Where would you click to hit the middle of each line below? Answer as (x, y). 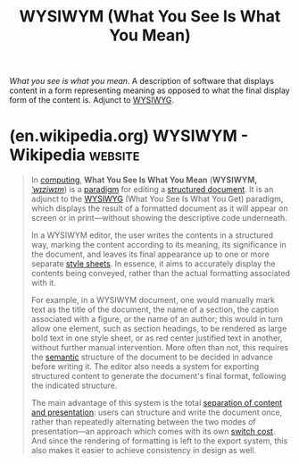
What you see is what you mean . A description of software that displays (142, 81)
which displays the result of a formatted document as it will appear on (159, 208)
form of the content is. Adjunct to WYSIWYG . (91, 100)
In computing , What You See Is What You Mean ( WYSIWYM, (144, 180)
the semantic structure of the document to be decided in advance (152, 357)
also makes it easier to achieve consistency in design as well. (144, 451)
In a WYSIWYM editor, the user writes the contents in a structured (152, 235)
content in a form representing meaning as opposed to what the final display (149, 90)
